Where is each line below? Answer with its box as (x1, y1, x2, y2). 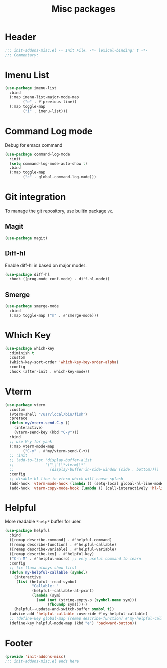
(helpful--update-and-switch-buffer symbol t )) (14, 607, 114, 612)
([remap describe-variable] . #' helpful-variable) (9, 547, 117, 552)
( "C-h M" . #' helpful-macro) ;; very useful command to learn (9, 556, 141, 561)
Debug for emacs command (5, 142, 63, 148)
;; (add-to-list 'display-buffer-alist (9, 458, 92, 463)
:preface (9, 416, 28, 421)
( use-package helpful (5, 528, 50, 533)
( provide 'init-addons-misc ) (5, 654, 66, 659)
